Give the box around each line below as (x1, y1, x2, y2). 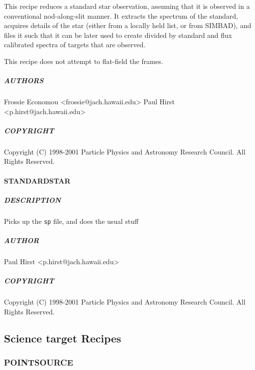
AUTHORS (4, 75, 44, 86)
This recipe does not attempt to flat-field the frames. (4, 56, 163, 66)
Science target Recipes (4, 330, 122, 345)
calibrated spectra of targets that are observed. (4, 39, 146, 50)
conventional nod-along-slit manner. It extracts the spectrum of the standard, (4, 10, 238, 21)
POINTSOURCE (4, 356, 73, 369)
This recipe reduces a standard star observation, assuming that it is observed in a (4, 1, 250, 11)
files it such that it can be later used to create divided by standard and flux (4, 30, 232, 40)
